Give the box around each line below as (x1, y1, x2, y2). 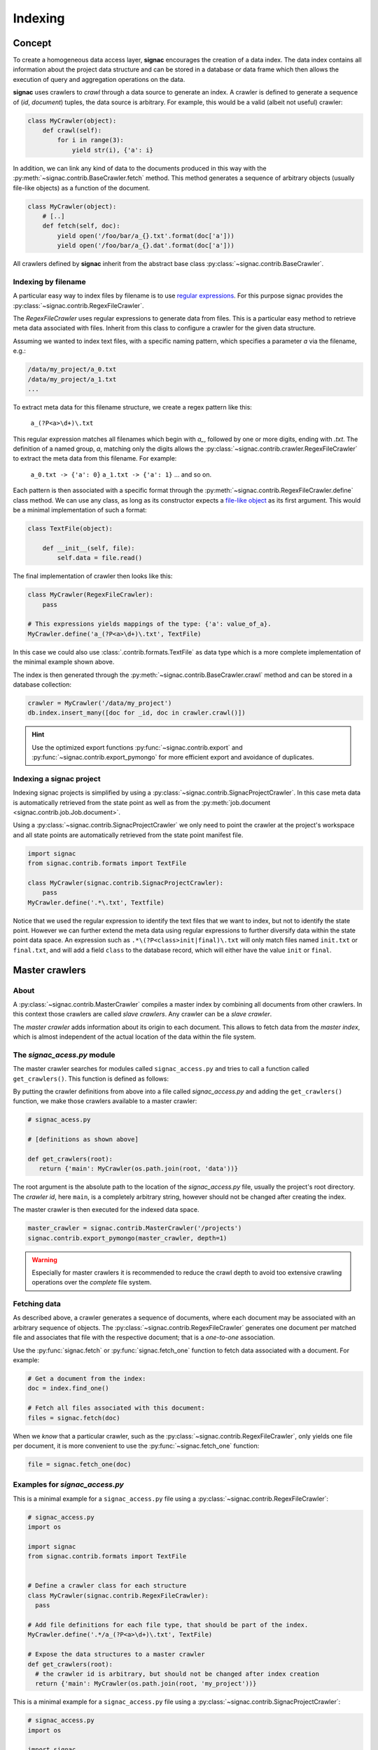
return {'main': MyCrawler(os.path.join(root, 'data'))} (38, 1165, 239, 1172)
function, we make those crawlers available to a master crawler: (13, 1097, 197, 1105)
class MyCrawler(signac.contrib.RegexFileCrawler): (27, 1591, 209, 1599)
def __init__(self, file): (42, 544, 136, 552)
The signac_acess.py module (13, 1050, 115, 1060)
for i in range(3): (57, 136, 124, 144)
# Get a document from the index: (27, 1375, 146, 1382)
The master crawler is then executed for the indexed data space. (13, 1205, 199, 1214)
